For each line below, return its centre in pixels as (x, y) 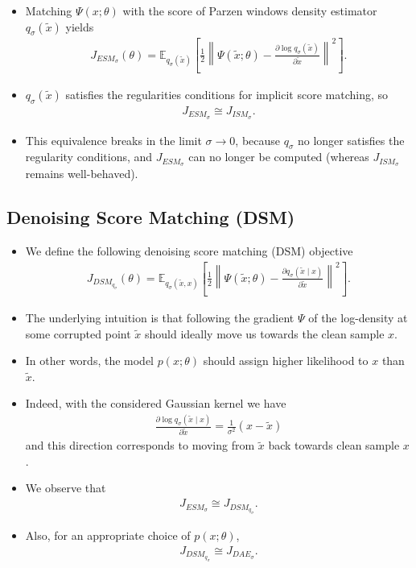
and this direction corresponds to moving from (140, 445)
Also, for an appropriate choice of (108, 535)
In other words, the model (90, 361)
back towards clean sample (334, 445)
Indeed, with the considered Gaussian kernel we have (156, 403)
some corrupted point (78, 333)
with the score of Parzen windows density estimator (250, 10)
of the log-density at (358, 318)
